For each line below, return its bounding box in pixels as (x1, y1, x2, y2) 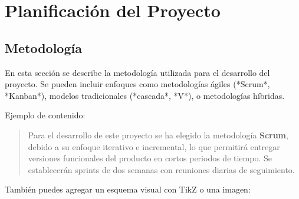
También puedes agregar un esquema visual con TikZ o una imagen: (5, 183, 251, 195)
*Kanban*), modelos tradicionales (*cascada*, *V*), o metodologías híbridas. (5, 89, 285, 101)
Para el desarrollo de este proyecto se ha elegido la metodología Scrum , (28, 128, 288, 141)
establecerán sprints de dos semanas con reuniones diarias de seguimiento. (28, 163, 295, 175)
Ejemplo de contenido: (5, 109, 86, 121)
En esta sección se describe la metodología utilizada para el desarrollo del (5, 66, 270, 78)
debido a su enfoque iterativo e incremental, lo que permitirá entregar (28, 140, 280, 152)
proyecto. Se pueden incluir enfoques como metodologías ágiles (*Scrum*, (5, 78, 270, 90)
